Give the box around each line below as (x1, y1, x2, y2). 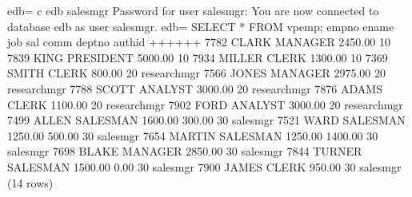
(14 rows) (7, 174, 54, 191)
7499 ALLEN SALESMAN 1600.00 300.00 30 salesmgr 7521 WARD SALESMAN (7, 112, 406, 128)
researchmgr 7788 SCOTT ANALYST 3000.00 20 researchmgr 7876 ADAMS (7, 80, 382, 97)
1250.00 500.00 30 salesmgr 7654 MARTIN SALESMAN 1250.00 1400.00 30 (7, 127, 378, 144)
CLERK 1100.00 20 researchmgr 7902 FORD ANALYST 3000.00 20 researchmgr (7, 96, 403, 112)
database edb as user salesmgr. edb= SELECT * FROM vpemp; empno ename (7, 18, 394, 34)
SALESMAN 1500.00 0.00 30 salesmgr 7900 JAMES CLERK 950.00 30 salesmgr (7, 158, 402, 175)
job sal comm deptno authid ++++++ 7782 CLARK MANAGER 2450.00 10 (7, 33, 390, 50)
